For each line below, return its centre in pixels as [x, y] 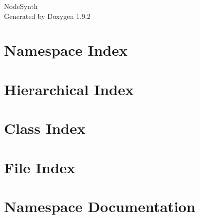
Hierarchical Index [69, 89]
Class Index [45, 128]
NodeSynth [21, 6]
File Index [40, 167]
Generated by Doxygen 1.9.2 [47, 16]
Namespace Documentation [100, 206]
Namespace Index [66, 50]
